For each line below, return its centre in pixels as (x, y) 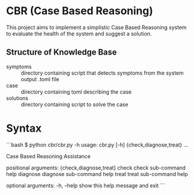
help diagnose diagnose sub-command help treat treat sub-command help (97, 174)
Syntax (24, 128)
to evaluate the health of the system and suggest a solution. (79, 33)
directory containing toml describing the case (76, 92)
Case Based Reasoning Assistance (48, 156)
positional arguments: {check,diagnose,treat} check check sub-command (96, 168)
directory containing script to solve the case (75, 104)
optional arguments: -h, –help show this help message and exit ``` (86, 186)
